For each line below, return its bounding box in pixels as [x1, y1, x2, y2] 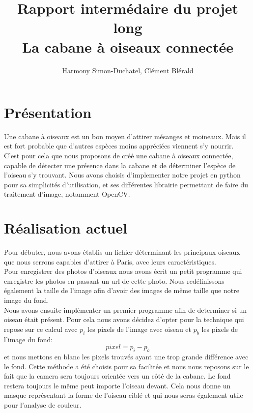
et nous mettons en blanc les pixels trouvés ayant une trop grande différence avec [4, 351, 249, 361]
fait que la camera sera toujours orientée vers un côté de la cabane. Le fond [4, 371, 231, 381]
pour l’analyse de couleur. [4, 399, 82, 410]
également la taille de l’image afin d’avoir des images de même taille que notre [4, 285, 239, 295]
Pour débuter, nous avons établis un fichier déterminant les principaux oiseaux [4, 247, 240, 257]
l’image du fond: [4, 334, 53, 344]
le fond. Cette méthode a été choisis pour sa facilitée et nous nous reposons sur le [4, 361, 249, 371]
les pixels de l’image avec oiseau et [87, 324, 192, 334]
